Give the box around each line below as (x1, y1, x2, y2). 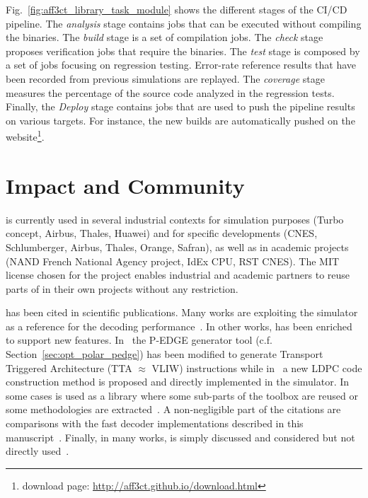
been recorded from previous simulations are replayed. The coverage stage (6, 71, 325, 86)
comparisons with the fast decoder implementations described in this (6, 416, 304, 431)
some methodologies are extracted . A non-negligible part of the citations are (6, 402, 341, 417)
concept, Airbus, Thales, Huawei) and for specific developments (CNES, (6, 226, 318, 241)
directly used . (6, 444, 69, 458)
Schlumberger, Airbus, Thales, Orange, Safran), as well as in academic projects (6, 239, 349, 254)
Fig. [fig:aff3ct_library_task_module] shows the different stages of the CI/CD (6, 2, 347, 16)
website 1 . (6, 127, 45, 144)
